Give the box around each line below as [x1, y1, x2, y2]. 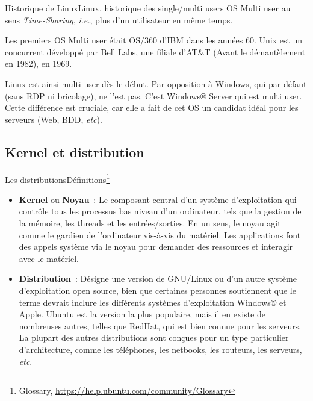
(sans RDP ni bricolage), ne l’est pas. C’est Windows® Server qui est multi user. [5, 89, 302, 102]
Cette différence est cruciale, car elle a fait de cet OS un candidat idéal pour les [5, 101, 299, 114]
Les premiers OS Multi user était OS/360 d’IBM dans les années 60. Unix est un [5, 34, 303, 46]
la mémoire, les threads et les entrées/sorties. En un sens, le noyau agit [19, 216, 281, 229]
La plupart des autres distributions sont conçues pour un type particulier [19, 331, 289, 344]
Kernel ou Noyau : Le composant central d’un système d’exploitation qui [19, 193, 297, 205]
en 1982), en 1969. [5, 57, 72, 70]
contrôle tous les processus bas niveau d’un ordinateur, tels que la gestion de [19, 205, 302, 217]
